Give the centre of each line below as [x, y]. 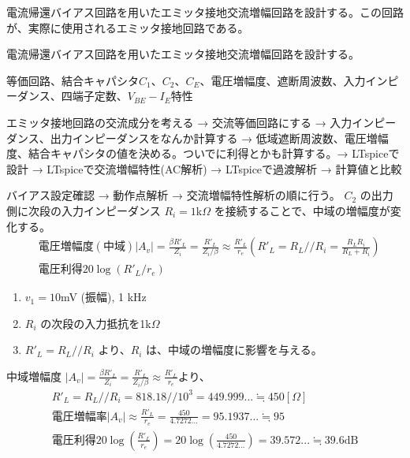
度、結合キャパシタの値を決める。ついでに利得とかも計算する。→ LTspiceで [203, 153]
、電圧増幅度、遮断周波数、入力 [283, 80]
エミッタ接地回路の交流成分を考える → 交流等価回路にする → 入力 [179, 122]
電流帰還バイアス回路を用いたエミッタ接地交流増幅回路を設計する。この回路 [205, 12]
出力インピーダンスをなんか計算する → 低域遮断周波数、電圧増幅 [219, 138]
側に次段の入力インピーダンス [84, 210]
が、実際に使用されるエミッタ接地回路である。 [128, 27]
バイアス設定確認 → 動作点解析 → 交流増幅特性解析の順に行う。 [173, 195]
